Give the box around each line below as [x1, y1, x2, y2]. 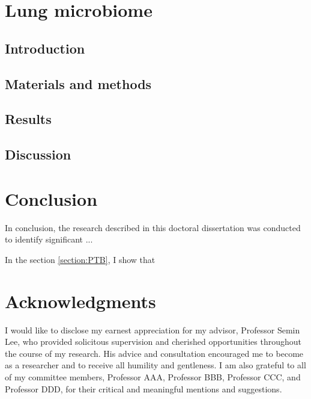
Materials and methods [5, 74, 152, 93]
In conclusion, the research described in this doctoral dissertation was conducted [5, 221, 301, 234]
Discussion [5, 145, 71, 164]
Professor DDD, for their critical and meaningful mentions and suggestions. [5, 382, 282, 395]
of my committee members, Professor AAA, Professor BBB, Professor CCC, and [5, 370, 301, 383]
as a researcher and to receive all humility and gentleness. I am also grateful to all [5, 359, 306, 371]
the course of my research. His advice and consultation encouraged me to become [5, 347, 304, 359]
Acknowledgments [5, 288, 156, 313]
